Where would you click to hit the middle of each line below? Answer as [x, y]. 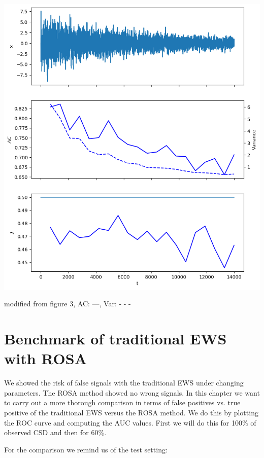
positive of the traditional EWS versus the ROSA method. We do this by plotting [131, 413]
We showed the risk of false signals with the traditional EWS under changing [124, 383]
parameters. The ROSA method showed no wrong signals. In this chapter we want [132, 392]
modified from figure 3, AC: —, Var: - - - [68, 304]
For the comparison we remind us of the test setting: [86, 449]
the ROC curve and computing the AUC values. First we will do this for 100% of [130, 422]
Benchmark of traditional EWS [115, 339]
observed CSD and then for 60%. [55, 432]
